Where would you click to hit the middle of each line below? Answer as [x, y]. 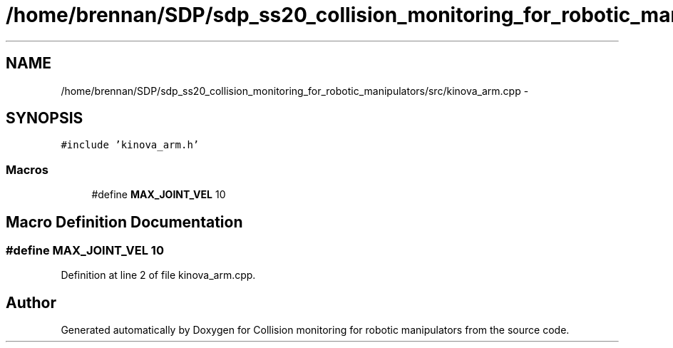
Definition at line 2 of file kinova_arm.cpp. [158, 275]
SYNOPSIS [45, 118]
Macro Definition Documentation [124, 222]
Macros [27, 169]
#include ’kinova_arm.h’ [130, 145]
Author [31, 302]
